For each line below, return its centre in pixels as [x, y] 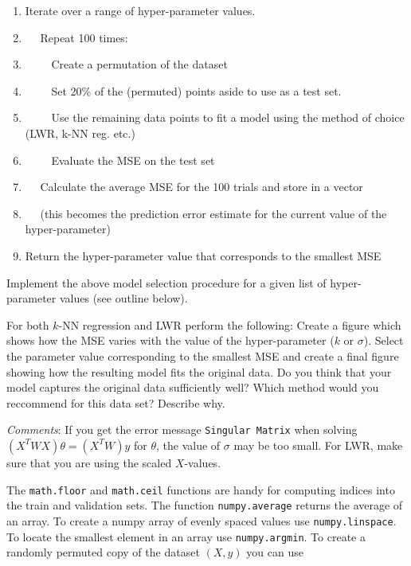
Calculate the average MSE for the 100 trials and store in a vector [202, 187]
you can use [275, 552]
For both [28, 324]
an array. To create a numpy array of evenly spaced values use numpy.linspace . [202, 520]
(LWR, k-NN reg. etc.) [80, 133]
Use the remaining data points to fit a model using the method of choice [228, 117]
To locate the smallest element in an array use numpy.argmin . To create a [186, 536]
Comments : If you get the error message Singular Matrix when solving [182, 429]
